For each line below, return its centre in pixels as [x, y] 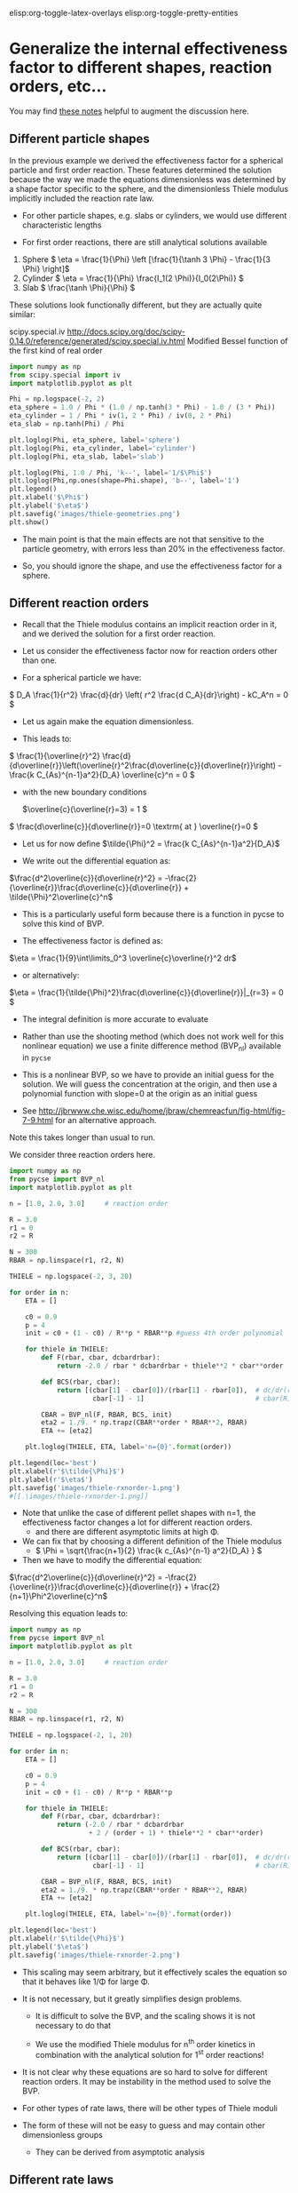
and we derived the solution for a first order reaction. [118, 634]
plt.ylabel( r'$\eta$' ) [51, 1479]
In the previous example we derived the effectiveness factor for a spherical [146, 160]
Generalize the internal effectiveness [149, 49]
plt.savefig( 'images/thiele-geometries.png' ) [94, 514]
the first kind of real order [56, 350]
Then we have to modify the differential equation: [112, 1560]
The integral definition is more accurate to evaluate [115, 1019]
